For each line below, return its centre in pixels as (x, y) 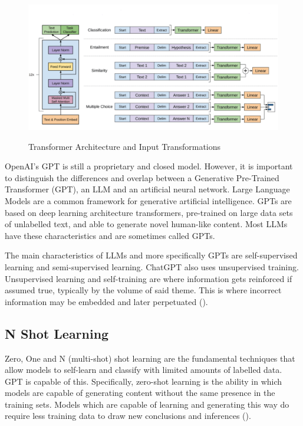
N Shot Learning (57, 333)
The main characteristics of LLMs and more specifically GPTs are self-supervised (151, 255)
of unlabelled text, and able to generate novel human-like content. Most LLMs (146, 224)
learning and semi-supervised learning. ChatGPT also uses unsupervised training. (152, 266)
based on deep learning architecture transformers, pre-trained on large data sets (149, 212)
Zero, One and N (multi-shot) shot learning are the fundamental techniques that (150, 358)
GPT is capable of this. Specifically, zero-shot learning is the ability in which (144, 381)
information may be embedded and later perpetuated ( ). (106, 301)
